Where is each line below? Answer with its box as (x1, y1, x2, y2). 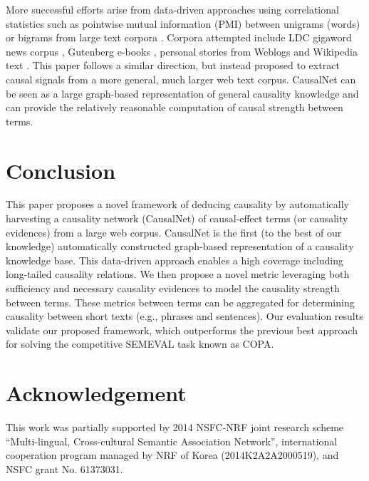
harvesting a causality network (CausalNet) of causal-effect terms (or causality (6, 211, 348, 226)
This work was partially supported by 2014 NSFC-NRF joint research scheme (6, 420, 344, 435)
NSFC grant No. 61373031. (6, 461, 123, 476)
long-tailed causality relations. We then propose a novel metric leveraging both (6, 267, 350, 281)
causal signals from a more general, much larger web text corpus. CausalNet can (6, 71, 356, 86)
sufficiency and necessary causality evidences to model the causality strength (6, 281, 340, 296)
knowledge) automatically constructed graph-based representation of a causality (6, 239, 354, 254)
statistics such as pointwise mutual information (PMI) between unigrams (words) (6, 16, 360, 31)
